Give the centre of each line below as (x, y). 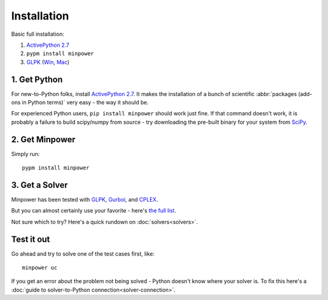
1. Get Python (37, 79)
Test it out (31, 239)
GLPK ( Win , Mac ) (48, 62)
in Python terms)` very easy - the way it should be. (85, 103)
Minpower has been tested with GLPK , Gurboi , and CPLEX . (84, 199)
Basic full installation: (38, 34)
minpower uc (40, 268)
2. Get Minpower (43, 139)
